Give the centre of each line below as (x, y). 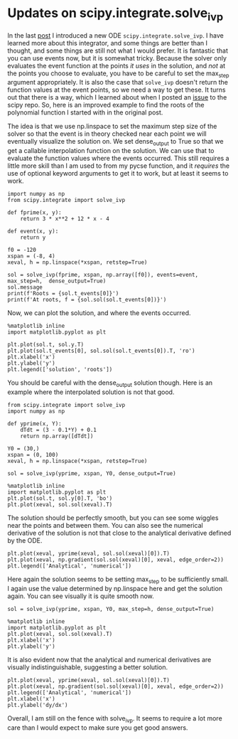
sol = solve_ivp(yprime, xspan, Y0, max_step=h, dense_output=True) (111, 609)
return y (33, 238)
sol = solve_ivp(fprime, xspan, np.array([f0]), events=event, (103, 275)
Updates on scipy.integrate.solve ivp (115, 14)
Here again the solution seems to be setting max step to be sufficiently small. (118, 580)
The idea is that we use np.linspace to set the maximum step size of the (112, 127)
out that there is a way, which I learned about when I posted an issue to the (117, 97)
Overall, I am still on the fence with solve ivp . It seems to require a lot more (115, 719)
